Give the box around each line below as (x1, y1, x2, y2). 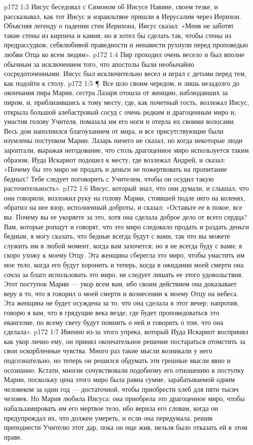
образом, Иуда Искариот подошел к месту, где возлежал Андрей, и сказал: (4, 154, 226, 164)
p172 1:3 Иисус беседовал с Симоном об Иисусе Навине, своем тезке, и (4, 1, 218, 11)
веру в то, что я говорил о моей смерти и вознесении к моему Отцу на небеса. (4, 288, 238, 298)
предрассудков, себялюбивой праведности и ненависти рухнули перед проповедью (4, 40, 248, 50)
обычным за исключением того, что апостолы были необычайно (4, 59, 195, 69)
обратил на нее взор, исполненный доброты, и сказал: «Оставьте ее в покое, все (4, 202, 242, 212)
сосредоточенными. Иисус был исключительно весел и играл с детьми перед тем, (4, 68, 247, 79)
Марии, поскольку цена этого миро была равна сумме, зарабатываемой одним (4, 374, 235, 384)
